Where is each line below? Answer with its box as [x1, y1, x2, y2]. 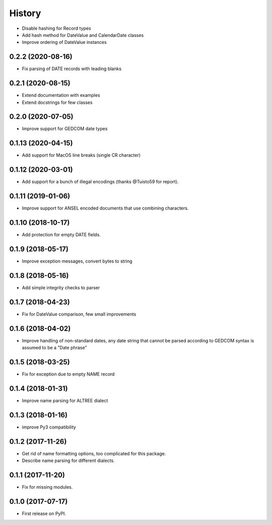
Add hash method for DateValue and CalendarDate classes [22, 32, 144, 38]
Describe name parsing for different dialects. [22, 457, 115, 464]
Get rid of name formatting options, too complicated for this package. [22, 450, 166, 456]
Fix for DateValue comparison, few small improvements [22, 311, 137, 317]
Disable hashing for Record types [22, 25, 91, 31]
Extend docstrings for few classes [22, 99, 93, 106]
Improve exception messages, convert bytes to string [22, 258, 133, 264]
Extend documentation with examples [22, 92, 100, 98]
